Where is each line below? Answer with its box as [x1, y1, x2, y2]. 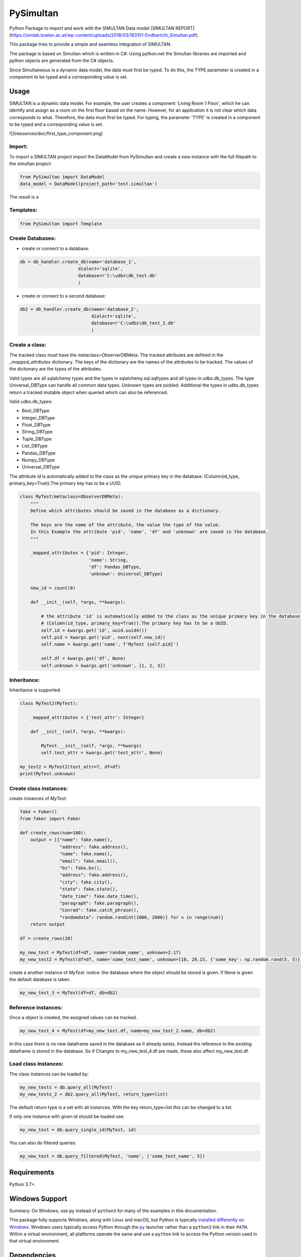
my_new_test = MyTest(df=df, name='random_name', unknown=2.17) [20, 949, 182, 955]
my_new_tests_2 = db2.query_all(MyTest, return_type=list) [20, 1092, 168, 1097]
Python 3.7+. [9, 1181, 36, 1187]
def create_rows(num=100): [20, 830, 86, 836]
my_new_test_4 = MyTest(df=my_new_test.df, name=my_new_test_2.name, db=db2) [20, 1028, 216, 1034]
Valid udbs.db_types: [9, 398, 53, 404]
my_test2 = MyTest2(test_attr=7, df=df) [20, 764, 120, 769]
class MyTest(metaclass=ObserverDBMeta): [20, 494, 123, 500]
